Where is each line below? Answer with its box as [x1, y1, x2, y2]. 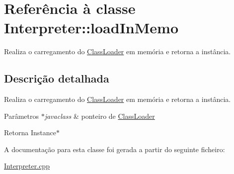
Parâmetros [4, 110, 39, 121]
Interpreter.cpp [4, 161, 50, 171]
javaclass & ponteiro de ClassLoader [44, 110, 155, 121]
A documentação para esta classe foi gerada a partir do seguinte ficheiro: [4, 144, 225, 154]
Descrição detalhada [4, 71, 109, 86]
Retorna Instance [4, 127, 56, 138]
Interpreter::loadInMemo [4, 17, 179, 38]
